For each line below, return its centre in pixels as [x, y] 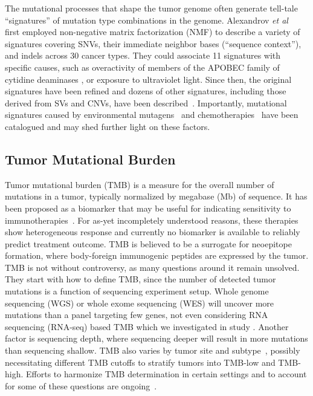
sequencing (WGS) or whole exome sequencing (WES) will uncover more [140, 303]
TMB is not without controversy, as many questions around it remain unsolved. [152, 267]
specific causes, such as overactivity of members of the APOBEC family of [142, 67]
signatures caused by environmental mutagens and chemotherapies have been [152, 115]
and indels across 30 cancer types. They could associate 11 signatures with [143, 55]
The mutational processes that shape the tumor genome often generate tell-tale [151, 8]
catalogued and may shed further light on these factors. [108, 126]
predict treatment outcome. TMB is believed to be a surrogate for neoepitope [148, 243]
